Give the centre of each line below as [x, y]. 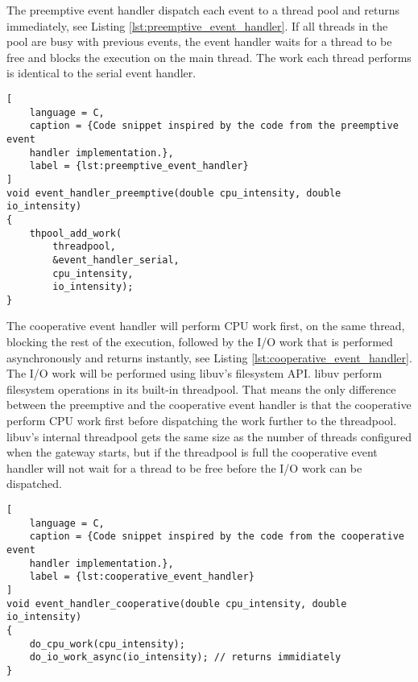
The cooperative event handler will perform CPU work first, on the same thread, [206, 326]
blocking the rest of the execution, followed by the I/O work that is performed [200, 342]
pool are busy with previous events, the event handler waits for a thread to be [199, 41]
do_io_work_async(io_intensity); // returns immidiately [185, 657]
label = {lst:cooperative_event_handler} [142, 577]
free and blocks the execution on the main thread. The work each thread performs [209, 57]
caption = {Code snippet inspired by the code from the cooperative [217, 537]
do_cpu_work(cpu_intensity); [107, 644]
